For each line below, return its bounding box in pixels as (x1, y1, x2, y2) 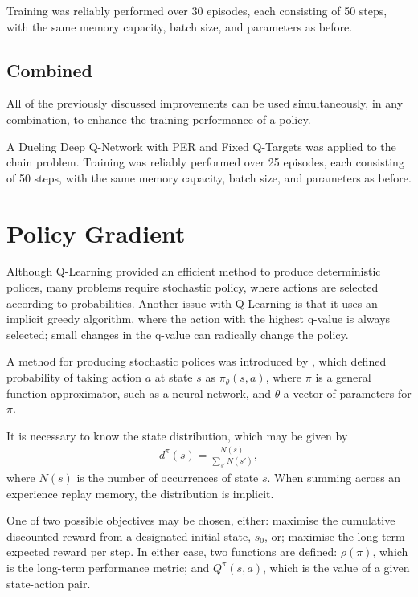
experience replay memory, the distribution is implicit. (6, 485, 274, 501)
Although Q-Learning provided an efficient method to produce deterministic (6, 263, 381, 280)
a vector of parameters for (283, 384, 412, 401)
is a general (315, 369, 371, 386)
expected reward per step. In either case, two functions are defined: (6, 543, 338, 560)
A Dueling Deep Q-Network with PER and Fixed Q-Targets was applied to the (6, 137, 396, 154)
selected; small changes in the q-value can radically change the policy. (6, 325, 349, 342)
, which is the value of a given (263, 558, 410, 575)
